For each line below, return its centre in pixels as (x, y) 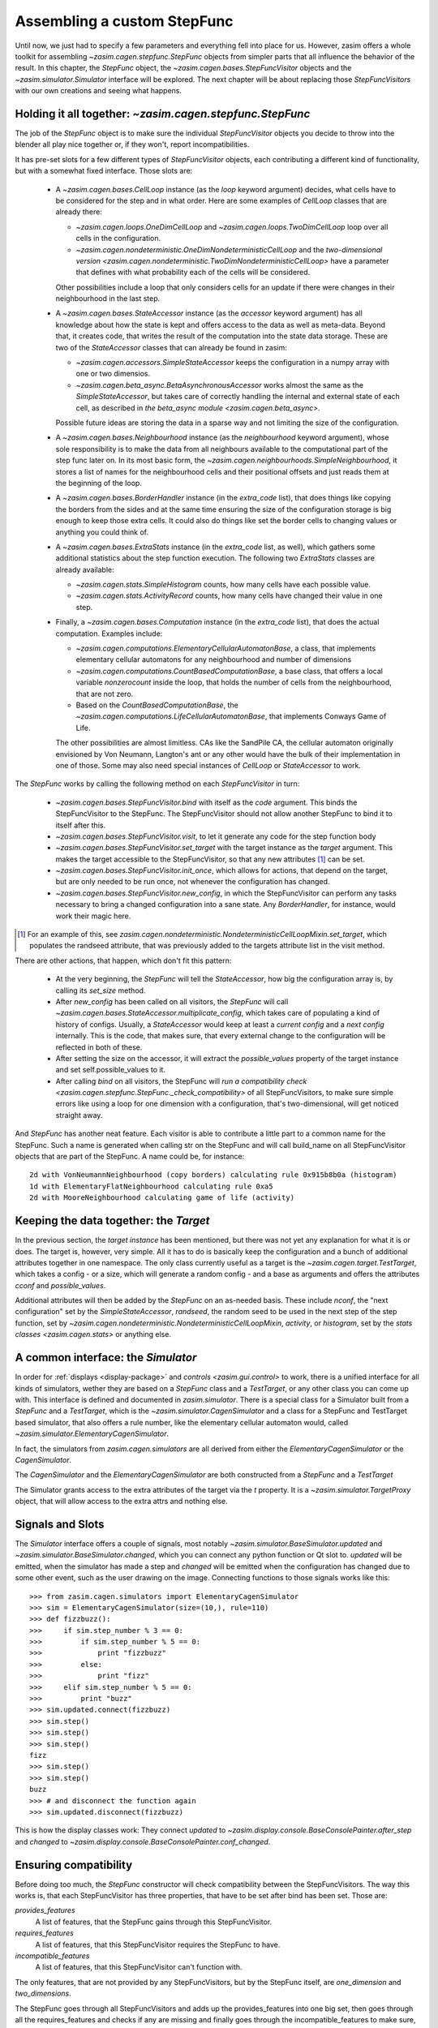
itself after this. (80, 825)
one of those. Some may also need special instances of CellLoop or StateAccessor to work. (208, 765)
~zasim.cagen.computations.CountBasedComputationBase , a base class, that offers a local (229, 671)
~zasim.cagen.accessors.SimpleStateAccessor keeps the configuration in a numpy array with (232, 363)
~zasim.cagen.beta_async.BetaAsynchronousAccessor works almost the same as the (220, 385)
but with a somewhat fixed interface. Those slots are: (104, 171)
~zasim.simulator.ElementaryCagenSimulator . (92, 1434)
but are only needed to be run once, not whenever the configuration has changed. (193, 882)
